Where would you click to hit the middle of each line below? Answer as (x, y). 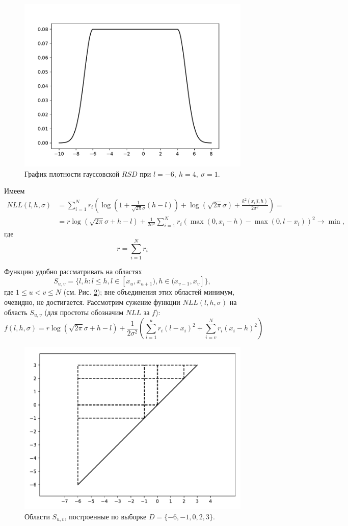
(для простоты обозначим (84, 312)
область (16, 312)
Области (37, 516)
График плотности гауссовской (72, 173)
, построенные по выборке (105, 516)
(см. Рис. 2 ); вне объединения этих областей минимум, (149, 292)
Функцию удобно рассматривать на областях (73, 271)
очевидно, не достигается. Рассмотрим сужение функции (92, 302)
